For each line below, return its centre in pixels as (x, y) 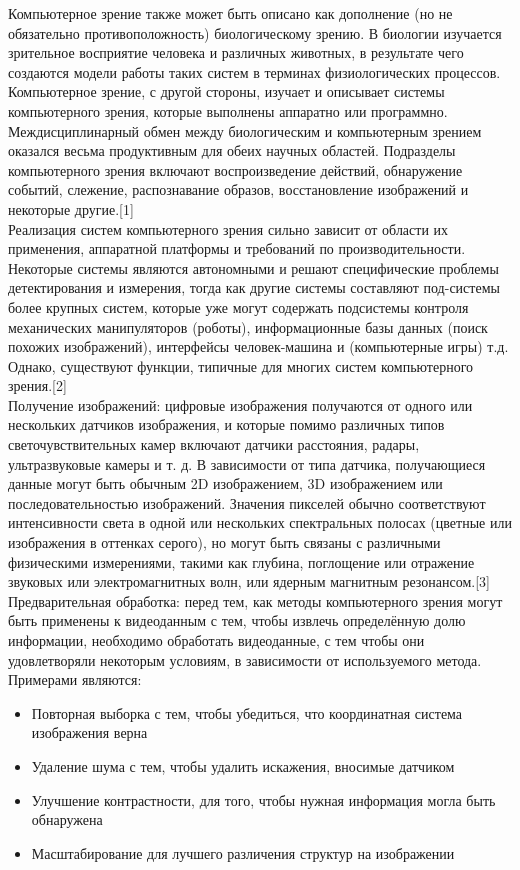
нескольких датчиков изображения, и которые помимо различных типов (226, 424)
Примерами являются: (75, 679)
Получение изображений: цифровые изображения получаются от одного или (240, 404)
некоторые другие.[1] (71, 208)
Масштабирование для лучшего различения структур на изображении (243, 852)
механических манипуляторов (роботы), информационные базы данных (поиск (248, 326)
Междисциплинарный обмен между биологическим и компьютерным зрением (245, 130)
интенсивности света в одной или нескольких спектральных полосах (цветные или (260, 522)
